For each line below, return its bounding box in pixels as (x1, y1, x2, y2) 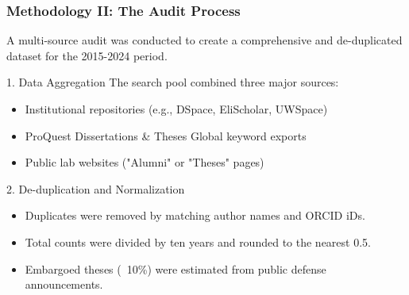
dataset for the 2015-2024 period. (6, 47, 168, 63)
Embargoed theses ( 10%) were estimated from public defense (25, 260, 326, 277)
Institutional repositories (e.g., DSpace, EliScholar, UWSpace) (25, 101, 328, 117)
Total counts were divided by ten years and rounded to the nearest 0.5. (25, 233, 371, 250)
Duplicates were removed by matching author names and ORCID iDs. (25, 207, 365, 224)
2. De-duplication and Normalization (6, 180, 185, 197)
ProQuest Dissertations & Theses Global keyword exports (25, 127, 307, 144)
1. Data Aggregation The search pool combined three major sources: (6, 74, 339, 90)
